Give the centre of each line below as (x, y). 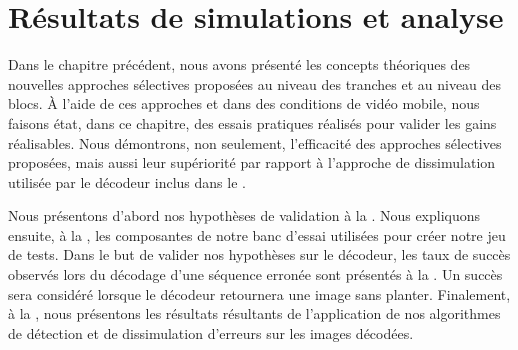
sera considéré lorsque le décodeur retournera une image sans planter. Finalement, (259, 293)
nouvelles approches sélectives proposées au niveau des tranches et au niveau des (255, 83)
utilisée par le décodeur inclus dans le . (127, 181)
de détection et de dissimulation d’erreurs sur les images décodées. (211, 332)
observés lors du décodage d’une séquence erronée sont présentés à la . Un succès (255, 274)
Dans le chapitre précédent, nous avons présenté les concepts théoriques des (239, 64)
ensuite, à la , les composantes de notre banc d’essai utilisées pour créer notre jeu (257, 234)
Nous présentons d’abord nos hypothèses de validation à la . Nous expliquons (244, 215)
